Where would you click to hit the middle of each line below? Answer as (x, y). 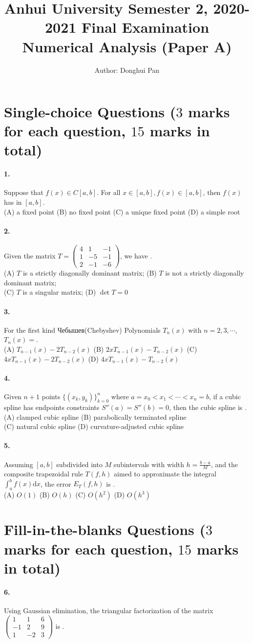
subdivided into (79, 464)
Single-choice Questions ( (90, 112)
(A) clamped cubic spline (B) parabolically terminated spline (95, 417)
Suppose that (24, 192)
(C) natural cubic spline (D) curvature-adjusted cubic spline (94, 426)
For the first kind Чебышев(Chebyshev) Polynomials (82, 330)
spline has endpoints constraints (52, 407)
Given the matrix (30, 255)
